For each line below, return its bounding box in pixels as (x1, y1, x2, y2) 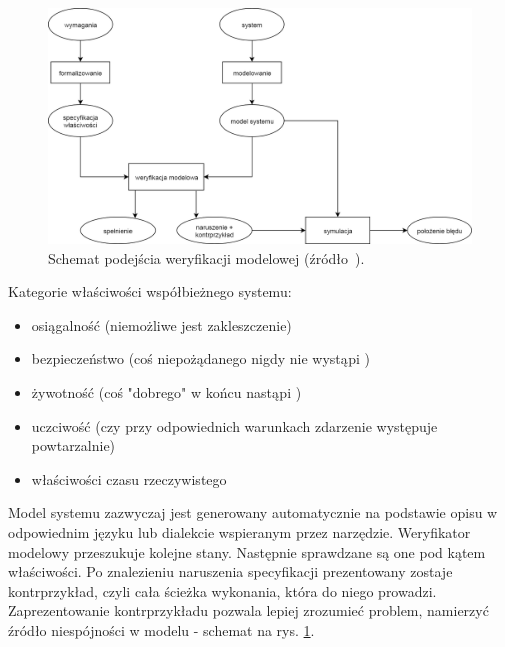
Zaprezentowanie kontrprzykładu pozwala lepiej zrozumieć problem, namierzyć (8, 600, 489, 621)
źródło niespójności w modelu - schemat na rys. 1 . (8, 619, 315, 640)
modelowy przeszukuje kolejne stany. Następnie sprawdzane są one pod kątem (8, 541, 486, 562)
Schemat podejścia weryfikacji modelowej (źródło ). (48, 247, 365, 268)
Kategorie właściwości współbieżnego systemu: (8, 281, 292, 302)
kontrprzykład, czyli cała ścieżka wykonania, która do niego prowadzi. (8, 580, 437, 601)
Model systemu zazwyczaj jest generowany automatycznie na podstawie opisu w (8, 502, 498, 523)
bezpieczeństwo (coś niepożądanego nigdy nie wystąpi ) (31, 348, 370, 369)
